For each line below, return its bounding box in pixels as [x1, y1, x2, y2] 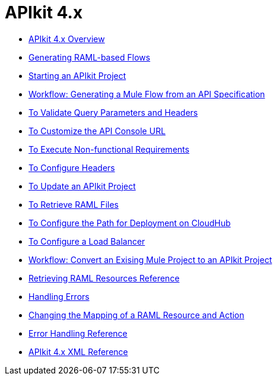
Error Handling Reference [28, 328, 128, 338]
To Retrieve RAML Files [28, 199, 119, 210]
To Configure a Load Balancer [28, 236, 145, 246]
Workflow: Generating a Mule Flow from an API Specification [28, 88, 265, 99]
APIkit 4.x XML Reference [28, 346, 128, 357]
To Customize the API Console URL [28, 125, 166, 136]
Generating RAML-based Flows [28, 52, 151, 62]
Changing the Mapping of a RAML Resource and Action [28, 309, 244, 320]
